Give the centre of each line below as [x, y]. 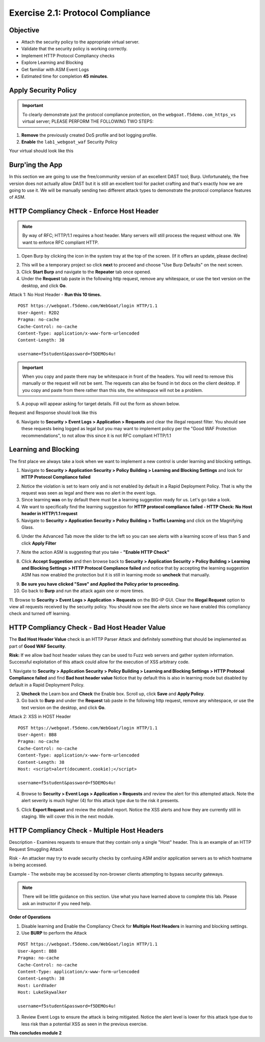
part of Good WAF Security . [38, 646]
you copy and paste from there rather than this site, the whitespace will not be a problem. [113, 390]
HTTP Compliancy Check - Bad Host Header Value [87, 628]
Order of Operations [30, 917]
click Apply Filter [39, 543]
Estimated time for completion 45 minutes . [65, 77]
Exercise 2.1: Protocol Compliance [80, 13]
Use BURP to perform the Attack [54, 933]
